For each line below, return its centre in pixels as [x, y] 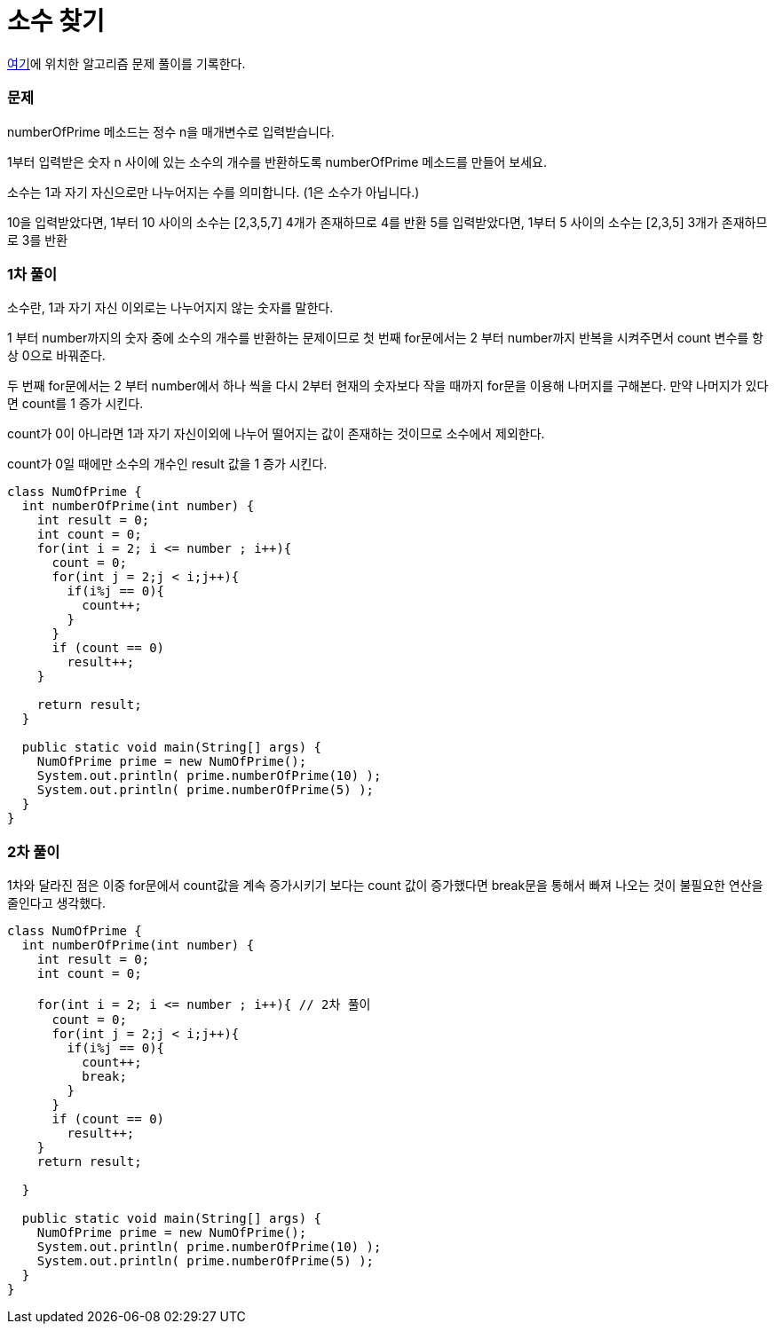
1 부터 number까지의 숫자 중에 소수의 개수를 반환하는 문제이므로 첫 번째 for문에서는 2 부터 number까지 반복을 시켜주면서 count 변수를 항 [385, 338]
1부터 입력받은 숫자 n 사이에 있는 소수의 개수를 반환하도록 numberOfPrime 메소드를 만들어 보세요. [277, 161]
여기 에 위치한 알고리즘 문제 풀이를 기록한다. [127, 63]
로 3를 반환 [38, 240]
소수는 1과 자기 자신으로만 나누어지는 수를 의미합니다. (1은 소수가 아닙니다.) [214, 192]
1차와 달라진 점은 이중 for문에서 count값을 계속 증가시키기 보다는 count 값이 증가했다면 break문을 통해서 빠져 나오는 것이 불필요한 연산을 [385, 885]
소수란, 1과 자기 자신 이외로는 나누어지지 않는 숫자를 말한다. [170, 308]
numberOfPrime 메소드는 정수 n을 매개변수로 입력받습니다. [171, 131]
